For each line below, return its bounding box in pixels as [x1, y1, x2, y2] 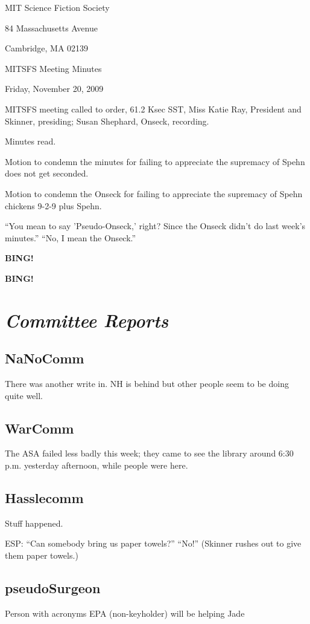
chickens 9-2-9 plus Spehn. [5, 199, 102, 212]
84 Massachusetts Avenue [5, 21, 98, 34]
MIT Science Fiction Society [5, 1, 110, 13]
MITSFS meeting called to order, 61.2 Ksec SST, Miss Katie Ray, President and [5, 102, 302, 115]
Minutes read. [5, 135, 56, 148]
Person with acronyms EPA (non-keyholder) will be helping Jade [5, 606, 245, 619]
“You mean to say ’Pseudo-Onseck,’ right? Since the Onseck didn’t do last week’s [5, 219, 306, 232]
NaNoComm [5, 349, 84, 368]
